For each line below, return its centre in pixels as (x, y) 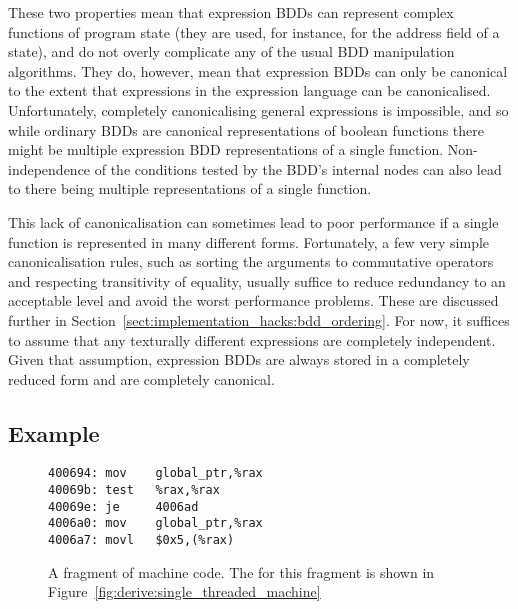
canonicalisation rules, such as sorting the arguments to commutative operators (251, 261)
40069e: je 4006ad (123, 506)
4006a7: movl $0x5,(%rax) (141, 540)
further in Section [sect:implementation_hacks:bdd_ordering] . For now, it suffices (259, 319)
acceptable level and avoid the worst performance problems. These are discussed (253, 300)
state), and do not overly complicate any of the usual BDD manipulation (231, 51)
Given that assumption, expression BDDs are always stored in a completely (239, 359)
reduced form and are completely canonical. (141, 378)
